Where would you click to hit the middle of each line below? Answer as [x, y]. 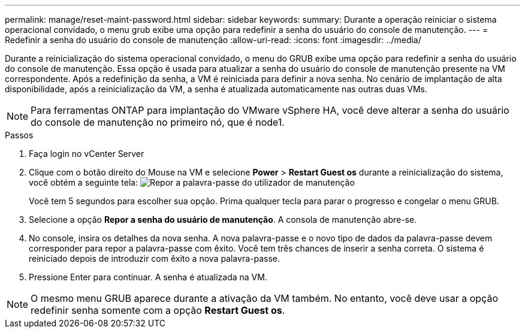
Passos [19, 135]
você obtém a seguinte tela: [84, 182]
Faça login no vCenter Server [87, 154]
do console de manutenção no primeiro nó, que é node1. [158, 122]
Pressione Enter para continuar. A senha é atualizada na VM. [148, 277]
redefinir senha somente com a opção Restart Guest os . [158, 310]
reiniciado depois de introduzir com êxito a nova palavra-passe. [154, 258]
